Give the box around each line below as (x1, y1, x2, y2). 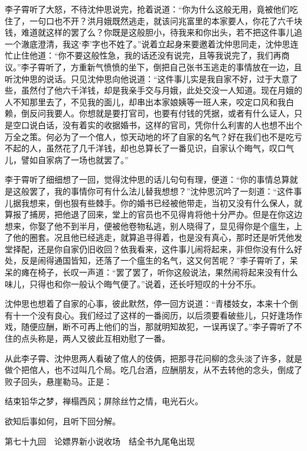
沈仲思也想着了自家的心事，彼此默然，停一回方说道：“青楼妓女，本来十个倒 (5, 297, 298, 310)
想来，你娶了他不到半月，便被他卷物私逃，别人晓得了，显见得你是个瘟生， (5, 219, 294, 232)
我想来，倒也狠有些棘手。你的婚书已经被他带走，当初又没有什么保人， (21, 196, 294, 209)
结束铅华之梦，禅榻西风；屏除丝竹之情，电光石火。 (5, 395, 203, 407)
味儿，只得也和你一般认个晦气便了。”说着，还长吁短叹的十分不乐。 (5, 277, 261, 290)
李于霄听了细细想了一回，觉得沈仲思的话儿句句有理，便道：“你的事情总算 (5, 173, 290, 186)
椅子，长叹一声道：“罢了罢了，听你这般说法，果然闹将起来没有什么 (37, 266, 298, 278)
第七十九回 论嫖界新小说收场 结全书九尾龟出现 (5, 434, 195, 447)
